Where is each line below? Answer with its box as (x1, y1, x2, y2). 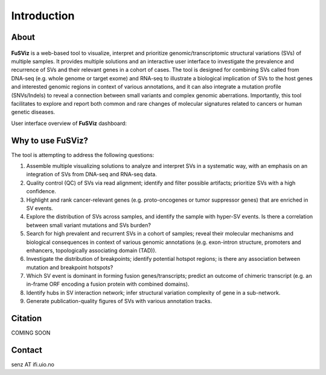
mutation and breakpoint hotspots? (26, 263, 113, 271)
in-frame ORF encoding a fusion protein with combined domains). (26, 281, 190, 288)
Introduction (11, 9, 75, 22)
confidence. (26, 188, 57, 195)
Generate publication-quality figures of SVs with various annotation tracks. (26, 298, 213, 305)
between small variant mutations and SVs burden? (26, 221, 151, 229)
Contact (11, 345, 42, 355)
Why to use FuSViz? (11, 135, 89, 146)
